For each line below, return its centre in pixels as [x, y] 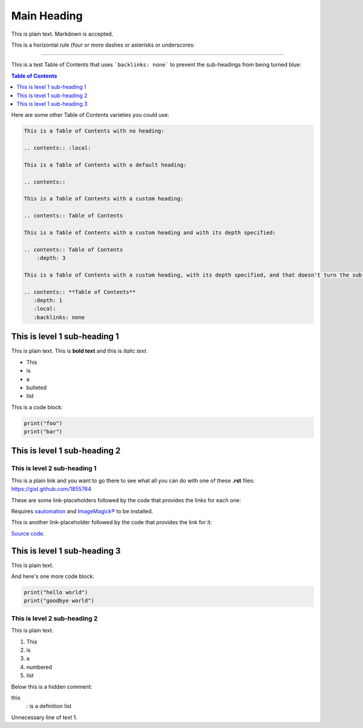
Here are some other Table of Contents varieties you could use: [90, 115]
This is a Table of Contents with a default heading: [105, 165]
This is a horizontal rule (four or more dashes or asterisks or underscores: [103, 45]
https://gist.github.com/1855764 [51, 489]
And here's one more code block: [53, 576]
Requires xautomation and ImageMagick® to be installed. [82, 511]
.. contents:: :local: [57, 148]
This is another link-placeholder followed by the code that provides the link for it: [112, 522]
